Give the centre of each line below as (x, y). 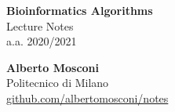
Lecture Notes (40, 25)
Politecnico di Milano (58, 83)
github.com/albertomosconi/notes (87, 98)
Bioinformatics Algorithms (80, 10)
